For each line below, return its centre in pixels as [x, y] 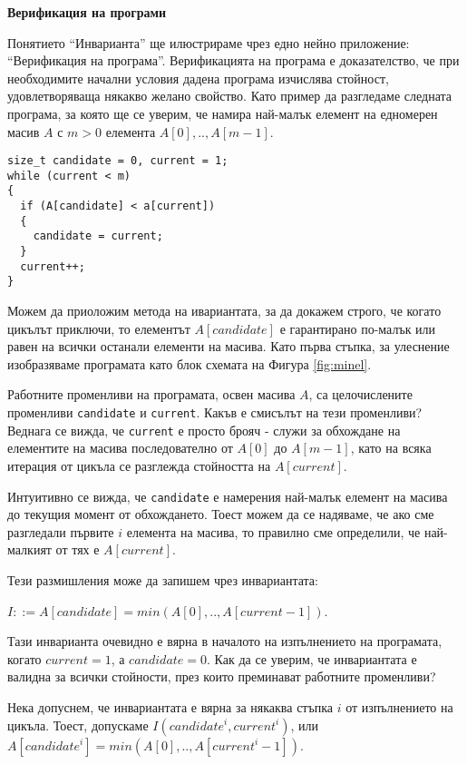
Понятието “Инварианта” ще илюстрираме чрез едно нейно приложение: [209, 42]
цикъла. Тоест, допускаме [78, 725]
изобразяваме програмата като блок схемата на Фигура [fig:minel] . [190, 363]
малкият [29, 549]
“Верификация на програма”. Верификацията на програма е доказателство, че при [233, 60]
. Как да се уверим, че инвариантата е [312, 658]
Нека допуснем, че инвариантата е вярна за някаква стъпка [170, 706]
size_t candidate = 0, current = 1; [118, 161]
